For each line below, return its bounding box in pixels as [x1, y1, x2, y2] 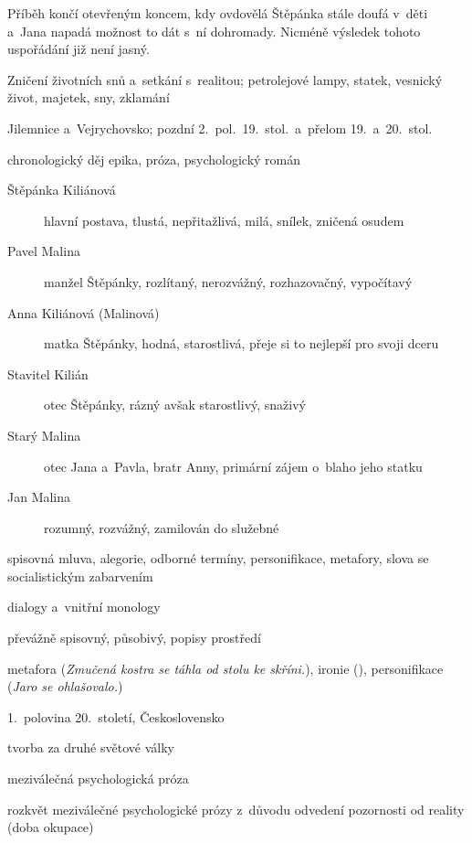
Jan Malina [7, 487, 71, 507]
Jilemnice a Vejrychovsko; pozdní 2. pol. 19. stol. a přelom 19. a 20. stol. [7, 118, 433, 137]
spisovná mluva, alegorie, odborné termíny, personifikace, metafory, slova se [7, 549, 429, 568]
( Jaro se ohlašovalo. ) [7, 677, 123, 696]
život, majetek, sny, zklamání [7, 88, 170, 107]
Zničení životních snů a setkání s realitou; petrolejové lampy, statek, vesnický [7, 69, 443, 89]
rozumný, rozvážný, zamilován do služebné [44, 518, 279, 537]
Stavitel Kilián [7, 364, 89, 383]
